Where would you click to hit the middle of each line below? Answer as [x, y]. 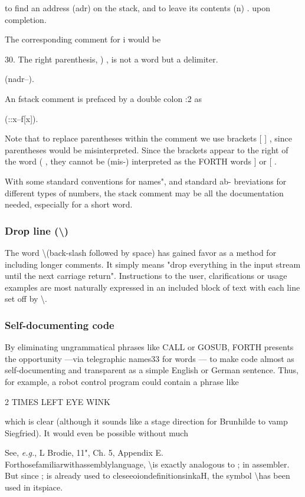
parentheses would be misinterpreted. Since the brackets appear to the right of [147, 149]
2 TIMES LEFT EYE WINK [58, 401]
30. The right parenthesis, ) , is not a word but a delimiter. [111, 59]
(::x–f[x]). [22, 118]
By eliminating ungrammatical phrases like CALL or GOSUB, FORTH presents [149, 347]
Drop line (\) [37, 230]
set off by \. [26, 299]
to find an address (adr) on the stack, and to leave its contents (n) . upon [138, 8]
